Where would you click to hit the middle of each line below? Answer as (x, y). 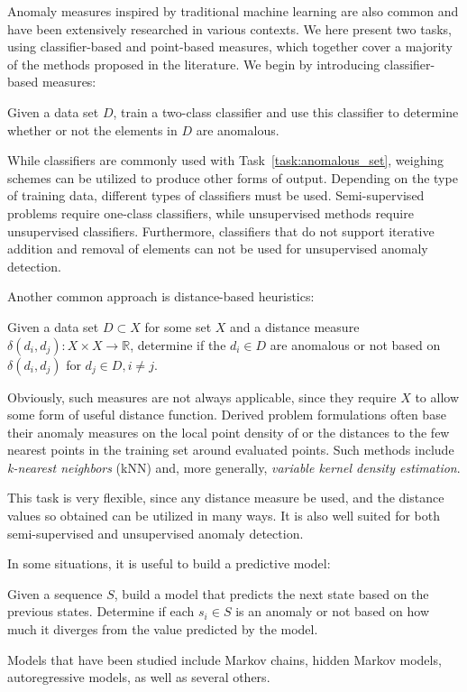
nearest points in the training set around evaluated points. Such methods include (231, 450)
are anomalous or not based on (355, 344)
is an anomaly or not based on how (332, 611)
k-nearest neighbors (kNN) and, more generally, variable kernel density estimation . (234, 467)
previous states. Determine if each (101, 611)
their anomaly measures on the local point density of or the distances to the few (229, 432)
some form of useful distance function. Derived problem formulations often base (227, 415)
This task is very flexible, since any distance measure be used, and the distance (226, 498)
